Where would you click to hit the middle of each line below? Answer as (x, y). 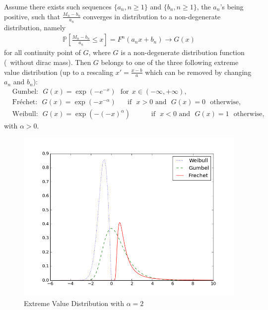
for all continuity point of (42, 52)
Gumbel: (25, 92)
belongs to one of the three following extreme (170, 62)
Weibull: (25, 114)
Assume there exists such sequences (58, 6)
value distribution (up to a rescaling (59, 72)
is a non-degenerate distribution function (183, 52)
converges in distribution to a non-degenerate (152, 16)
